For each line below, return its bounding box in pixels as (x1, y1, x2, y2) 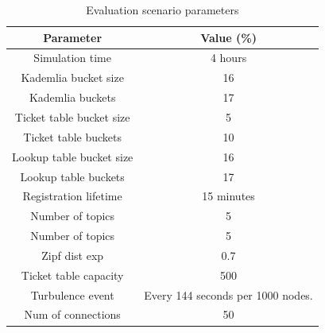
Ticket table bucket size (14, 108, 130, 125)
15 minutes (202, 188, 255, 204)
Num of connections (24, 306, 121, 323)
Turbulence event (30, 286, 114, 303)
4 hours (210, 49, 247, 66)
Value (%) (200, 29, 257, 45)
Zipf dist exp (41, 246, 104, 263)
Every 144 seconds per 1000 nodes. (144, 286, 313, 303)
